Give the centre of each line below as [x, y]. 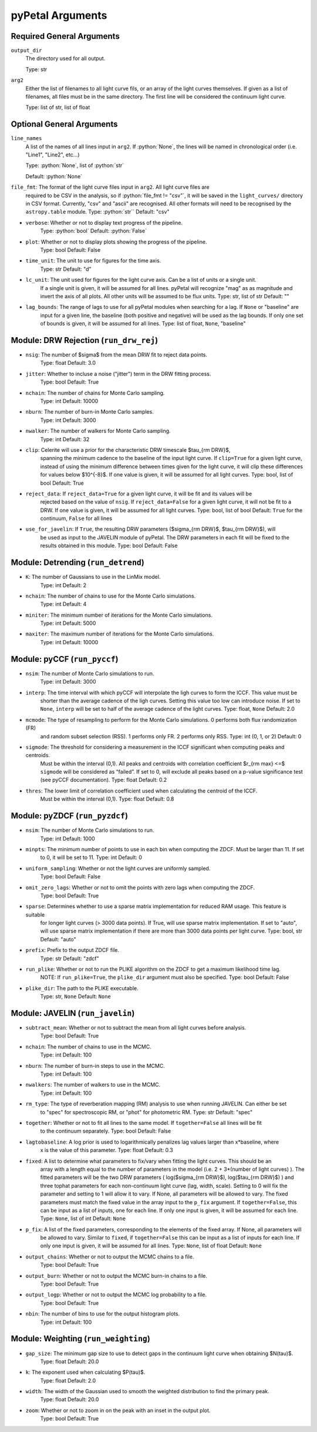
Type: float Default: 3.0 [68, 363]
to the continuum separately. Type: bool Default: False [106, 1131]
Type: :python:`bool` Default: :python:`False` [93, 231]
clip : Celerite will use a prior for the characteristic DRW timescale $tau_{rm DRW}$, [128, 449]
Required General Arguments [65, 36]
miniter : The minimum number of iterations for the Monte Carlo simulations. [119, 615]
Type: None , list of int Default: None [83, 1218]
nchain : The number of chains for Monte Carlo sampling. [95, 393]
